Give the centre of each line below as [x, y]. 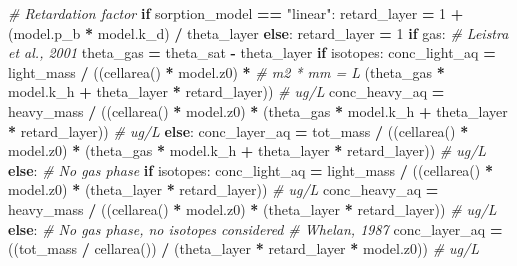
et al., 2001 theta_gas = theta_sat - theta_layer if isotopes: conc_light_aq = [252, 52]
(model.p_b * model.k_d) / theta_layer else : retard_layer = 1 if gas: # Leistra [258, 32]
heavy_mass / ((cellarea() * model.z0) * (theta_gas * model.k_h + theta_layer [258, 110]
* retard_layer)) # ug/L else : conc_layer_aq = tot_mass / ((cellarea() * [238, 130]
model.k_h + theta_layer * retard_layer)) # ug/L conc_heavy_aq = [226, 91]
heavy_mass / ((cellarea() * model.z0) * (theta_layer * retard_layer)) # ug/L [252, 208]
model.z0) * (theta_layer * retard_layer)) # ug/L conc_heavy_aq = [223, 189]
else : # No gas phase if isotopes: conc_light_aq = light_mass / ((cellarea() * [250, 169]
